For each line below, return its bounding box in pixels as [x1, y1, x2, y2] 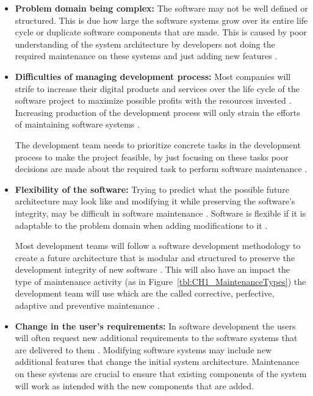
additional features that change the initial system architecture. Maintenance [15, 355, 300, 368]
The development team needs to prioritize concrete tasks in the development [15, 138, 301, 151]
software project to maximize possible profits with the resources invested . [15, 94, 292, 107]
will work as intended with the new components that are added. [15, 379, 254, 392]
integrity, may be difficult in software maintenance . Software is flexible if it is [15, 206, 306, 219]
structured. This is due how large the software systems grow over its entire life [15, 13, 308, 26]
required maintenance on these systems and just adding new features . [15, 49, 278, 62]
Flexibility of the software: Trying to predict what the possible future [15, 182, 289, 195]
